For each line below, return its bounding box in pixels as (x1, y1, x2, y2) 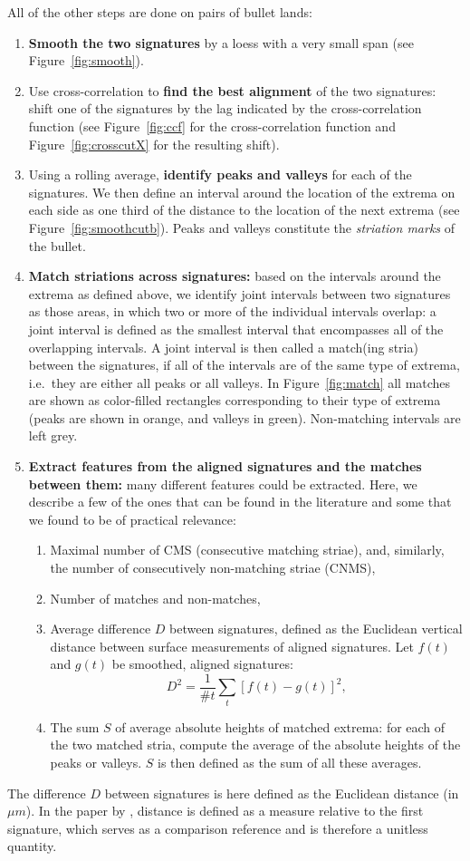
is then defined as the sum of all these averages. (158, 752, 422, 771)
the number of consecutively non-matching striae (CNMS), (50, 558, 376, 577)
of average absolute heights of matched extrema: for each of (115, 717, 446, 736)
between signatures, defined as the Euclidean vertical (169, 619, 463, 638)
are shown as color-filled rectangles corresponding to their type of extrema (28, 391, 441, 410)
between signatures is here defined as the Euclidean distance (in (104, 783, 459, 802)
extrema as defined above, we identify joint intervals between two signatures (28, 284, 451, 303)
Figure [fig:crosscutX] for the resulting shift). (28, 134, 280, 153)
